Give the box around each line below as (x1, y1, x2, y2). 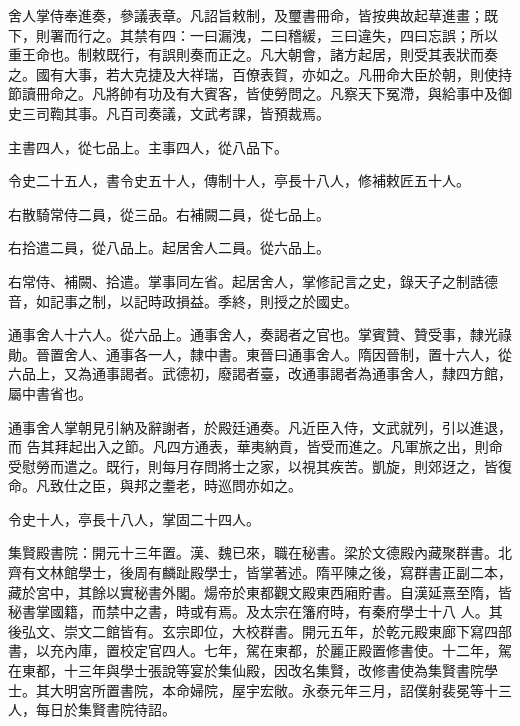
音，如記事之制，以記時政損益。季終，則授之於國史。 (8, 290, 358, 311)
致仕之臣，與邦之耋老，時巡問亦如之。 (49, 475, 302, 496)
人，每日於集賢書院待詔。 (8, 699, 176, 720)
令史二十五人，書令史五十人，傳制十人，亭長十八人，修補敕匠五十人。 (8, 170, 470, 191)
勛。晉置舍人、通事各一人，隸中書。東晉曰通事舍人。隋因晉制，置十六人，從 (8, 343, 512, 364)
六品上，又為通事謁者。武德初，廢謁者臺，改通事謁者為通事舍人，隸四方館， (8, 363, 512, 384)
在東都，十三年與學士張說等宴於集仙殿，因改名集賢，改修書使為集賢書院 (8, 660, 484, 681)
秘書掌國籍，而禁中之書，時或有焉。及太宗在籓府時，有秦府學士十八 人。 (8, 601, 489, 622)
